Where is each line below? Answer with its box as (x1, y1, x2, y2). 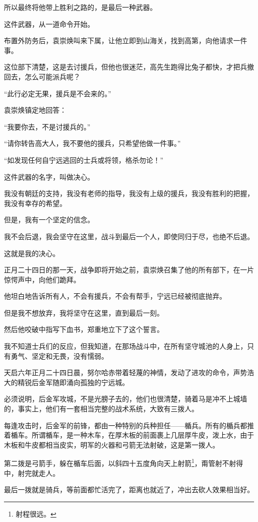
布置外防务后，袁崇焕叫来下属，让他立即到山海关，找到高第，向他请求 (4, 35, 233, 46)
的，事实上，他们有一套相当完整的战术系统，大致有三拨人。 (4, 403, 198, 414)
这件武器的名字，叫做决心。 (4, 171, 94, 182)
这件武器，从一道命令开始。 (4, 18, 94, 29)
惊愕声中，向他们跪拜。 (4, 274, 80, 284)
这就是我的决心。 (4, 248, 60, 258)
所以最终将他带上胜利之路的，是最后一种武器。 (4, 2, 157, 12)
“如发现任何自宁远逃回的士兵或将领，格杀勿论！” (4, 154, 164, 165)
